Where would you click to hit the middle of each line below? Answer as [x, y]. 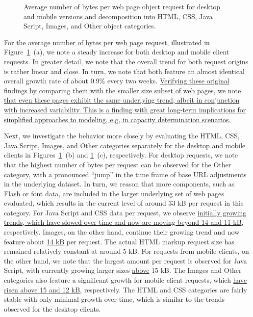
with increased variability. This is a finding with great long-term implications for [125, 109]
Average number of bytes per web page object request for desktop [122, 6]
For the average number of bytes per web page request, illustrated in [107, 42]
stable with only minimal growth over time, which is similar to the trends [114, 299]
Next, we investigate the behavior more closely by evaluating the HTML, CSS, [122, 136]
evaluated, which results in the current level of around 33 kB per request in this [124, 203]
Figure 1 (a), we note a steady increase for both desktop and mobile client [117, 52]
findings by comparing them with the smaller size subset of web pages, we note [123, 90]
